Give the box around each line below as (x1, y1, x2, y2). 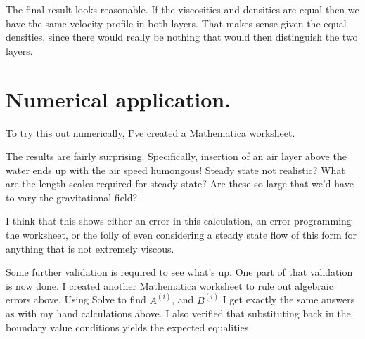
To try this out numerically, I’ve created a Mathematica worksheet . (6, 125, 295, 140)
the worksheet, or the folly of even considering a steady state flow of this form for (6, 227, 357, 242)
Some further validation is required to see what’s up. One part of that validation (6, 265, 353, 279)
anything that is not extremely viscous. (6, 241, 174, 255)
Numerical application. (6, 84, 231, 113)
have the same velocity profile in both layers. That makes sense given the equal (6, 15, 347, 30)
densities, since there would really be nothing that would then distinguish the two (6, 29, 358, 44)
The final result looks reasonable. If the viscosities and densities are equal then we (6, 2, 359, 16)
